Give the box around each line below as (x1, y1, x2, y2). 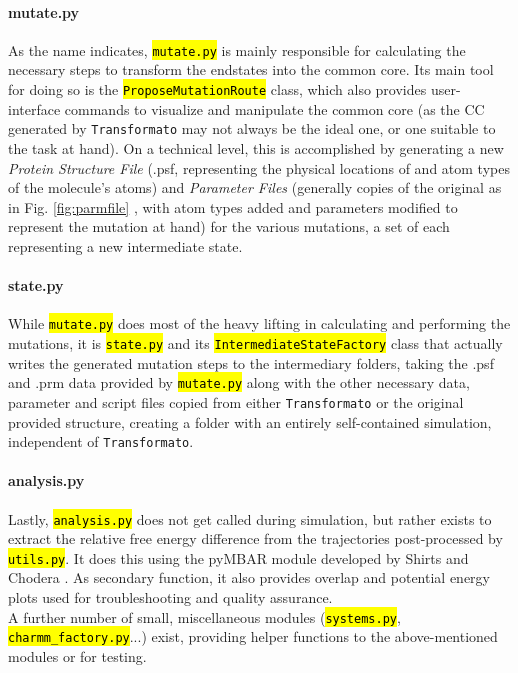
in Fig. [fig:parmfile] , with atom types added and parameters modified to (8, 196, 458, 217)
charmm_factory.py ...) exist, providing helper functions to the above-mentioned (8, 626, 498, 647)
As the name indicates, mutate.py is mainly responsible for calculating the (8, 39, 466, 60)
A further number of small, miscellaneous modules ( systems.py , (8, 606, 401, 627)
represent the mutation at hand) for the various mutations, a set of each (8, 216, 450, 237)
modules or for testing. (8, 645, 147, 666)
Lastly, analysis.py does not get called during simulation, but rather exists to (8, 508, 492, 529)
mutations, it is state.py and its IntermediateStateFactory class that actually (8, 332, 503, 353)
